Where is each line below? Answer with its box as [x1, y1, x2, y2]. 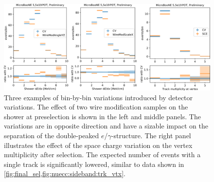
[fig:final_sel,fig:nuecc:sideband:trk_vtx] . [4, 168, 125, 179]
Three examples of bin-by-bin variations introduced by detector [4, 92, 193, 102]
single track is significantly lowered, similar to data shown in [4, 159, 184, 169]
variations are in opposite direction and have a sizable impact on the [4, 121, 208, 131]
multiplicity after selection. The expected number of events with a [4, 149, 201, 160]
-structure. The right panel [111, 130, 191, 141]
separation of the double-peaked [4, 130, 99, 141]
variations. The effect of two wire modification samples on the [4, 102, 188, 112]
